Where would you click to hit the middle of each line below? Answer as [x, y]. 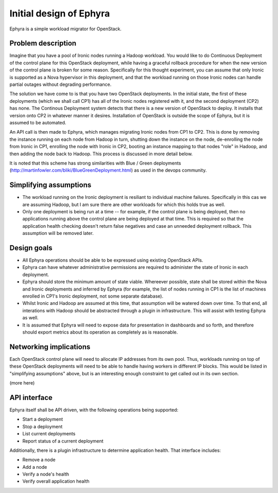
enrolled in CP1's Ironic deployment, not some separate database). [93, 296]
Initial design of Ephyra [60, 13]
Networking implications [50, 347]
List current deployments [49, 434]
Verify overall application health [56, 481]
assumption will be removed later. [58, 233]
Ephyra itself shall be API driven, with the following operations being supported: [94, 410]
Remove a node [39, 460]
